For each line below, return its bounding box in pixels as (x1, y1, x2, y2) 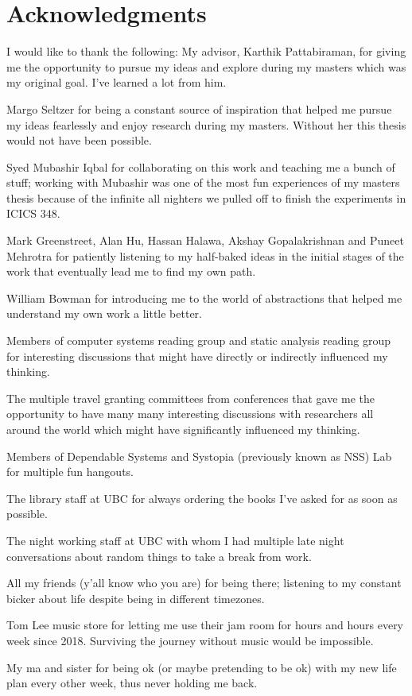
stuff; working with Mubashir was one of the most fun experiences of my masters (6, 174, 400, 191)
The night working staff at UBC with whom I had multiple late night (6, 532, 344, 548)
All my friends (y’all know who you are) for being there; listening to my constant (6, 574, 402, 591)
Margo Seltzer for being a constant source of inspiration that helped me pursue (6, 100, 392, 117)
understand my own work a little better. (6, 305, 202, 322)
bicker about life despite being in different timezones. (6, 590, 265, 606)
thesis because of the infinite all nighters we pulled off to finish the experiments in (6, 189, 406, 206)
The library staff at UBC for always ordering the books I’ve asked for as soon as (6, 489, 398, 506)
